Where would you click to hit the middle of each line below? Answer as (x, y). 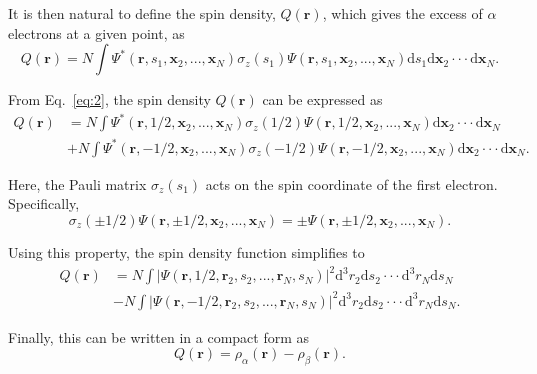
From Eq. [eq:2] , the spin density (109, 99)
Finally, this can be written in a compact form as (159, 336)
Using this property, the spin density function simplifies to (186, 252)
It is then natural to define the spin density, (142, 13)
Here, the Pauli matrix (77, 183)
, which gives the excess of (402, 13)
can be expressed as (322, 99)
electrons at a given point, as (96, 32)
